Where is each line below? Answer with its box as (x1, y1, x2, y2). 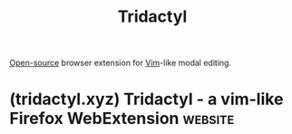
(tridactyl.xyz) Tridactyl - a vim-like (9, 89, 284, 110)
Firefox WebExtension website (9, 109, 235, 129)
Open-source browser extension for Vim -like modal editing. (9, 57, 232, 69)
